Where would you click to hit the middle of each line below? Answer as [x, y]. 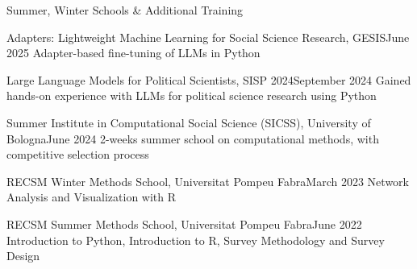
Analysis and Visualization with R [92, 197]
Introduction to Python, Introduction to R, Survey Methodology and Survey [196, 240]
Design [23, 256]
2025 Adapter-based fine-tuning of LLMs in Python [133, 53]
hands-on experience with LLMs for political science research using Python [192, 95]
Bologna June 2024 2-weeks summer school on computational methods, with [193, 138]
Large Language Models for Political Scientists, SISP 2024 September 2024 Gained [209, 79]
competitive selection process [78, 154]
